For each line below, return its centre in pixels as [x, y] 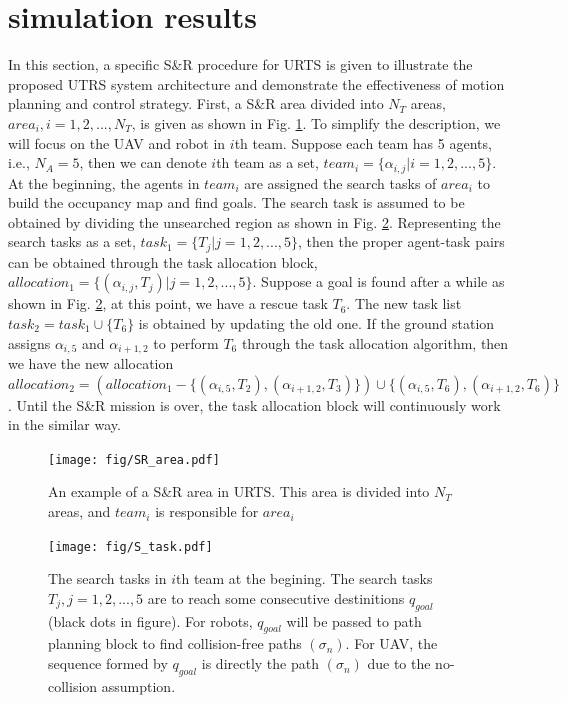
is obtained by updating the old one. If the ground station [316, 322]
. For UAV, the [391, 643]
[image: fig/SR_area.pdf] [134, 459]
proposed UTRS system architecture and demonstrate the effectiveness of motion [256, 83]
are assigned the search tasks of [340, 182]
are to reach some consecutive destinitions [276, 597]
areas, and [79, 511]
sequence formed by [108, 663]
